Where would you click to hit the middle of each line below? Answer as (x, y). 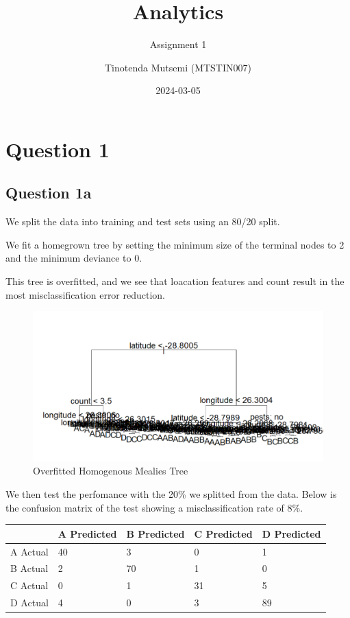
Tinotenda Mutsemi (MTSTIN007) (178, 67)
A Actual (29, 551)
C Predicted (223, 533)
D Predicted (291, 533)
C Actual (29, 585)
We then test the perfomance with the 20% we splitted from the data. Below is (171, 494)
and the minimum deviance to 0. (74, 258)
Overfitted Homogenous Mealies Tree (111, 471)
